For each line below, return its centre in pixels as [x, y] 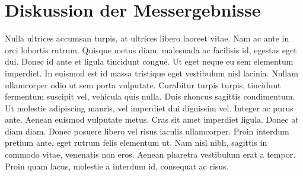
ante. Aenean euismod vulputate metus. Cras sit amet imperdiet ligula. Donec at [152, 119]
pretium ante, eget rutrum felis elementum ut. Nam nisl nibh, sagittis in [136, 143]
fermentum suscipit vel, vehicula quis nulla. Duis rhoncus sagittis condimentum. [150, 96]
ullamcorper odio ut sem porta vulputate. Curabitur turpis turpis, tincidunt [143, 84]
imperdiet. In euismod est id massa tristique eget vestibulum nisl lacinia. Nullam [151, 73]
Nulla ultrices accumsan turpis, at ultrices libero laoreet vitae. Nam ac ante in [147, 38]
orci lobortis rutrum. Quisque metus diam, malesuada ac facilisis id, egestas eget [151, 49]
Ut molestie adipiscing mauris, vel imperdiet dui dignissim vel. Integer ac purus [149, 108]
